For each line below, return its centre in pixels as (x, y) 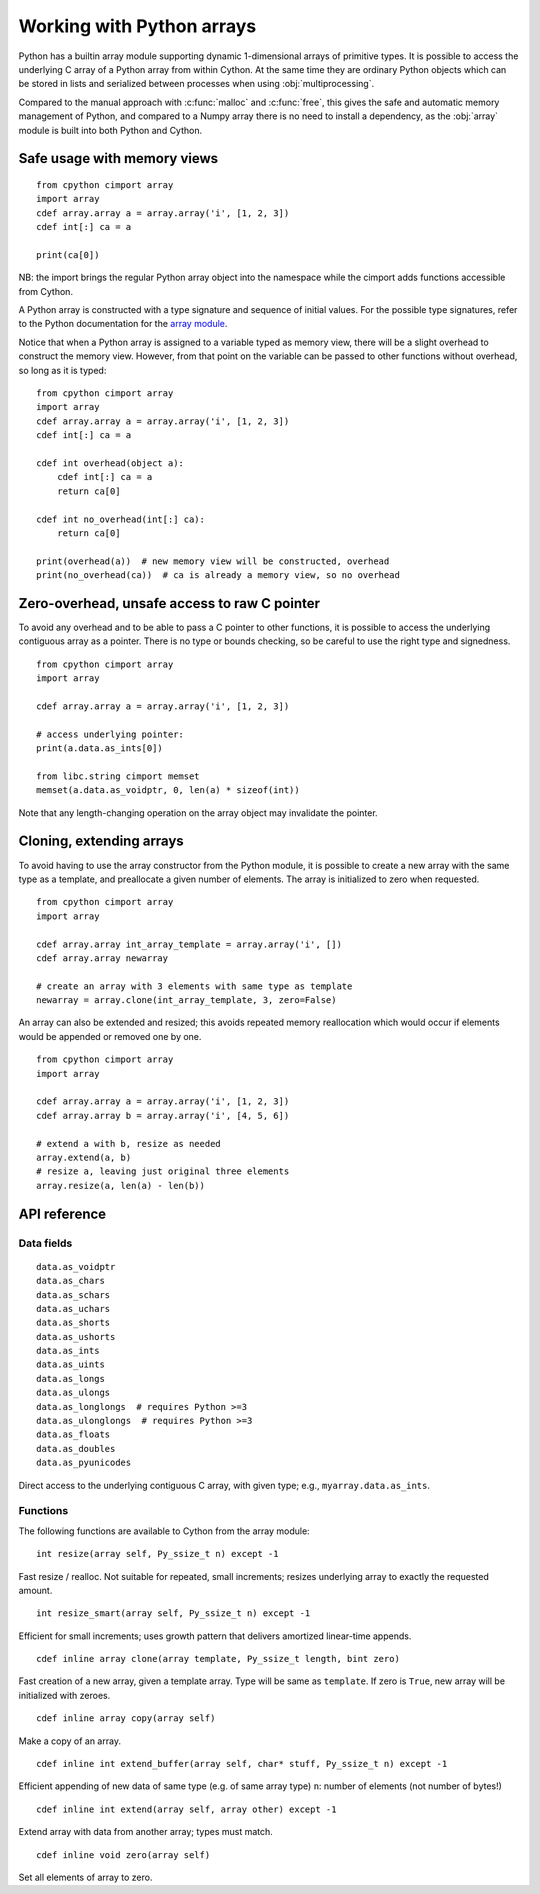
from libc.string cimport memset (118, 776)
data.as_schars (73, 1294)
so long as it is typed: (62, 370)
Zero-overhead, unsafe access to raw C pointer (169, 603)
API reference (62, 1213)
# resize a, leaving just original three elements (163, 1171)
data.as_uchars (73, 1308)
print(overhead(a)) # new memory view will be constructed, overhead (213, 561)
